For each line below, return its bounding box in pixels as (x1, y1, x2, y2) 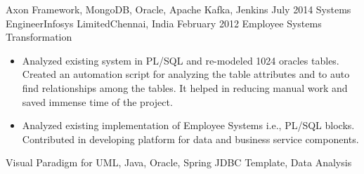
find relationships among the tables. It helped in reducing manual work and (22, 80, 348, 95)
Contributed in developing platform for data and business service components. (22, 131, 359, 146)
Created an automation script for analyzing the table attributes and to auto (22, 67, 350, 81)
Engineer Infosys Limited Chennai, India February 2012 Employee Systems (6, 15, 322, 30)
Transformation (6, 29, 72, 44)
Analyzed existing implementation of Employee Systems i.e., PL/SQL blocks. (22, 118, 355, 133)
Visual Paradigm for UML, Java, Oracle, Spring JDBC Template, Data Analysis (6, 155, 352, 170)
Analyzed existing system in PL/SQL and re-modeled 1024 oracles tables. (22, 53, 339, 67)
